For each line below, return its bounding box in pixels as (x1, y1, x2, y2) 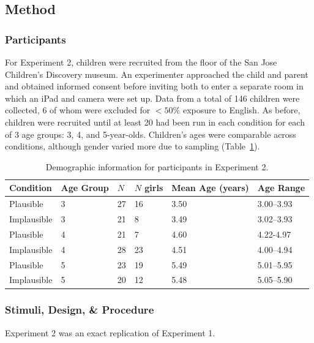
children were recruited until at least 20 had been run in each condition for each (5, 115, 305, 128)
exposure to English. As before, (182, 104, 301, 116)
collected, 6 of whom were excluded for (5, 104, 151, 116)
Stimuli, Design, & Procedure (5, 302, 154, 317)
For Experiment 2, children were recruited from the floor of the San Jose (5, 56, 277, 68)
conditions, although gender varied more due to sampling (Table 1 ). (5, 140, 260, 153)
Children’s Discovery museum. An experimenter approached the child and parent (5, 67, 308, 80)
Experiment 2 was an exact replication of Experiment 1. (5, 326, 215, 339)
